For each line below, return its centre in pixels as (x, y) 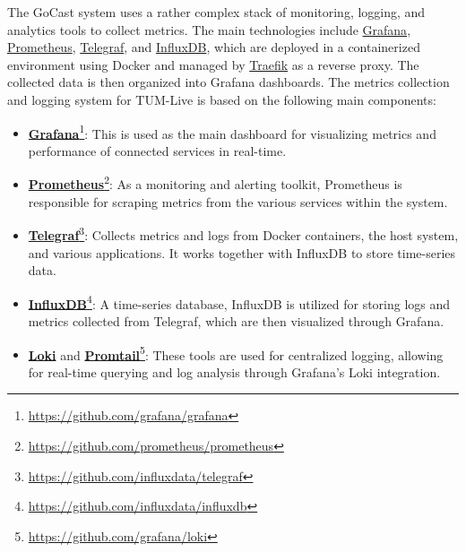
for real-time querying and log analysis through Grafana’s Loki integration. (234, 371)
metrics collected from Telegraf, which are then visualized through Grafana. (236, 320)
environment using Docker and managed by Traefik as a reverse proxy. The (213, 64)
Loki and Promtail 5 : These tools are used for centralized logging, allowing (236, 353)
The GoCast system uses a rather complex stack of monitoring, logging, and (216, 12)
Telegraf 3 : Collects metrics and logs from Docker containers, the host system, (243, 233)
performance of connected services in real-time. (157, 150)
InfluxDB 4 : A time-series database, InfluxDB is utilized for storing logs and (239, 302)
